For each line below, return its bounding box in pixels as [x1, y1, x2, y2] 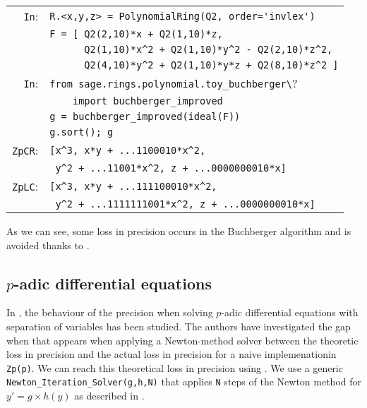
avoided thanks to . [6, 237, 90, 252]
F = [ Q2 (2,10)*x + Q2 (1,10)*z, [49, 28, 223, 40]
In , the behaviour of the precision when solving [6, 305, 213, 320]
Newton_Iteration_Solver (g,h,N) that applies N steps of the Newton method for [6, 374, 361, 389]
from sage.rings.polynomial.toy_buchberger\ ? [49, 75, 298, 91]
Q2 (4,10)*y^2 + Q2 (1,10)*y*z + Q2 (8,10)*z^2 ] [84, 59, 339, 71]
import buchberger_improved [72, 95, 223, 107]
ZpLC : [12, 178, 39, 194]
